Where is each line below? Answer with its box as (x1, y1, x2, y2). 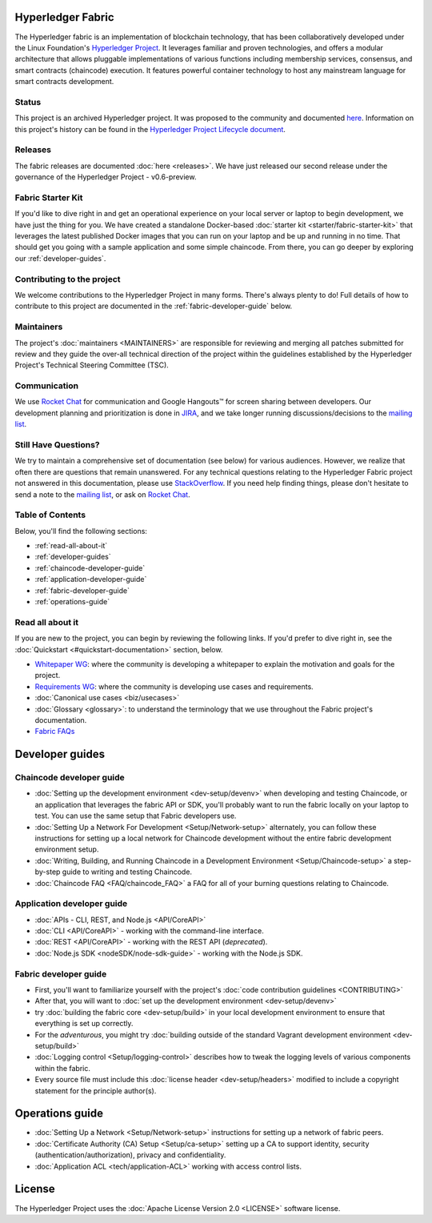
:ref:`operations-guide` (34, 597, 110, 607)
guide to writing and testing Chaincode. (62, 867, 192, 876)
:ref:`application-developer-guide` (34, 575, 147, 584)
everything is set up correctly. (34, 1019, 134, 1029)
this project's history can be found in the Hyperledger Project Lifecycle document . (14, 124, 286, 134)
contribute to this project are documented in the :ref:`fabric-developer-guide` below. (14, 301, 293, 311)
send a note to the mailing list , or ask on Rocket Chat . (14, 489, 191, 499)
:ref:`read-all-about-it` (34, 541, 108, 551)
